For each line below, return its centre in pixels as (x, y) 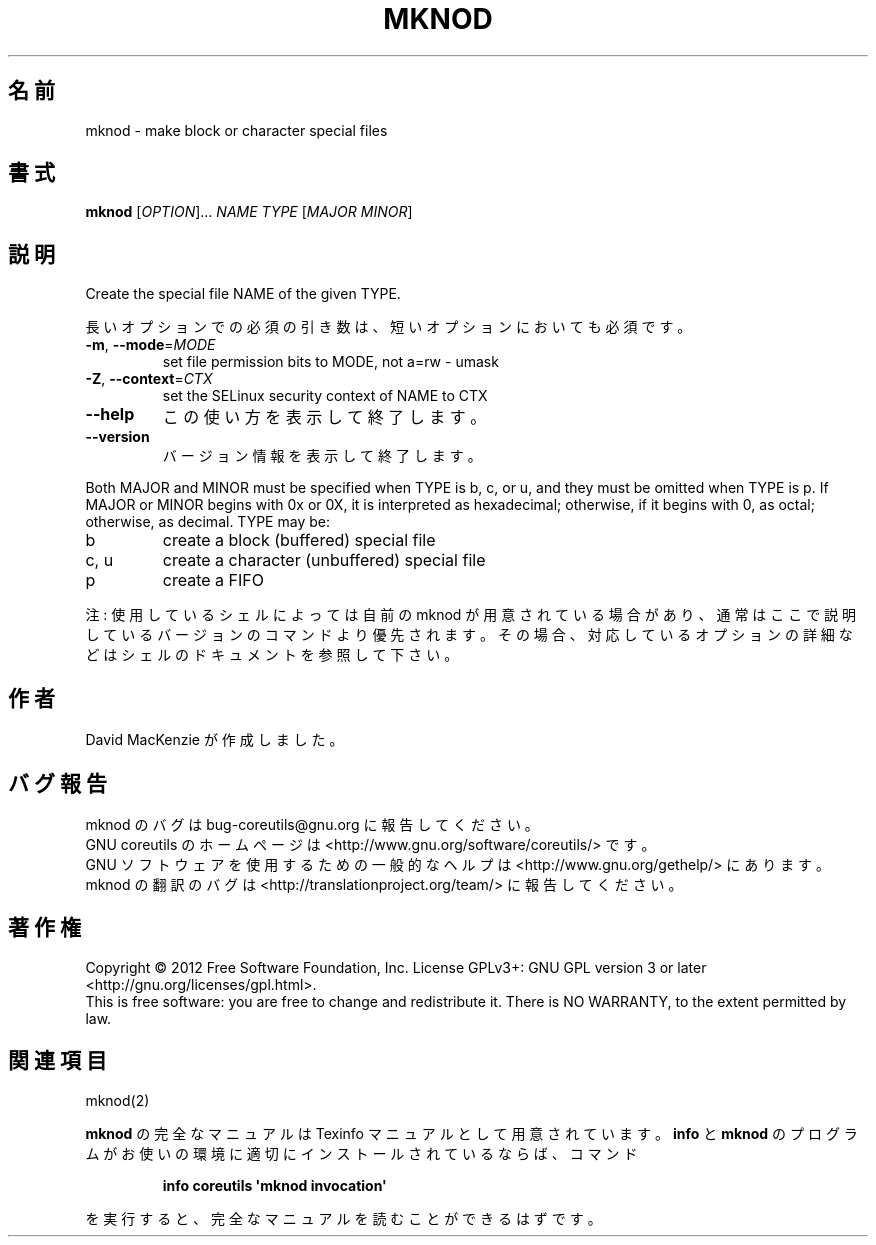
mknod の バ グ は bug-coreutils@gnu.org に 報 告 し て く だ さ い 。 (312, 824)
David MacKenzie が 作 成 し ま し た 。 (214, 740)
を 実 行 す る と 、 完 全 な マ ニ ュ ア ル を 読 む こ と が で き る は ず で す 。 (343, 1218)
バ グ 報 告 (57, 783)
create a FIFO (213, 580)
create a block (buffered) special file (299, 540)
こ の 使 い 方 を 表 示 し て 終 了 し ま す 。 (324, 417)
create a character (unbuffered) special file (324, 560)
